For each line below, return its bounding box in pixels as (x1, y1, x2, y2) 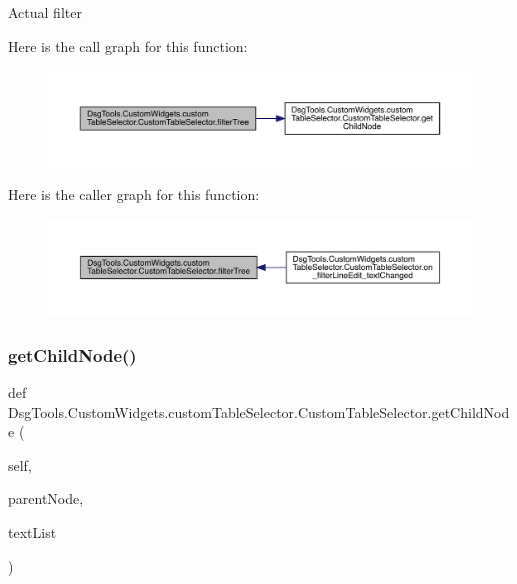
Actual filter (8, 2, 82, 22)
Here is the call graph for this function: (8, 35, 248, 56)
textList (8, 521, 57, 542)
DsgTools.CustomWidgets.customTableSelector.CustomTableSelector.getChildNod (8, 401, 510, 422)
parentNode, (8, 488, 84, 509)
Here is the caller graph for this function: (8, 184, 260, 205)
